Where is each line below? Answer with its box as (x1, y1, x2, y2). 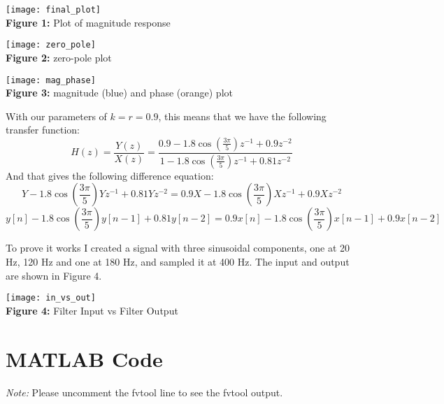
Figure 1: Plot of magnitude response (6, 15, 171, 29)
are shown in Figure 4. (6, 268, 102, 282)
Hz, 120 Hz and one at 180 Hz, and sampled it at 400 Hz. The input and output (6, 254, 350, 268)
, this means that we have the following (158, 108, 327, 123)
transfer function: (6, 122, 80, 137)
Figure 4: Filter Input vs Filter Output (6, 303, 178, 317)
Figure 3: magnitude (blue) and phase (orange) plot (6, 85, 233, 100)
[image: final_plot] (6, 5, 101, 15)
